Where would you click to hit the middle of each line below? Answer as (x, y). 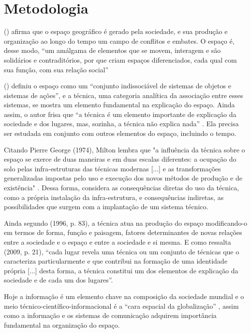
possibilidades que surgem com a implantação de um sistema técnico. (106, 207)
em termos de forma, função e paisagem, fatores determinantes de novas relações (123, 232)
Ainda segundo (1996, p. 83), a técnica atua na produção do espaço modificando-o (126, 223)
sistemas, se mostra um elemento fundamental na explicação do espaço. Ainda (119, 105)
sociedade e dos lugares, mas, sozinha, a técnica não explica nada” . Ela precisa (121, 124)
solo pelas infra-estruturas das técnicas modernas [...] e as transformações (112, 168)
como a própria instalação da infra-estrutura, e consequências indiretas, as (114, 197)
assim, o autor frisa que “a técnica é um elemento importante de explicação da (120, 114)
